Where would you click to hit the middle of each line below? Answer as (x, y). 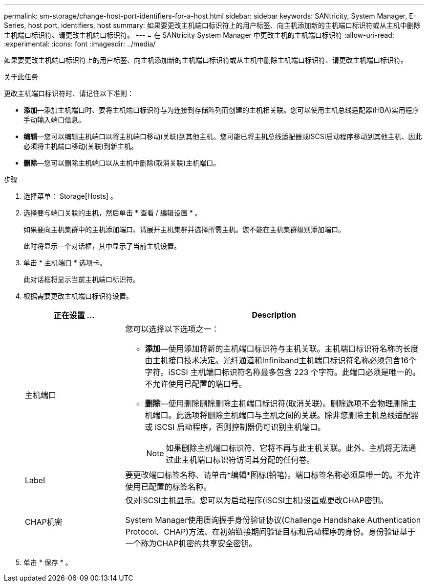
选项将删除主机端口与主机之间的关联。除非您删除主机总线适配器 (301, 415)
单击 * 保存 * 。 (48, 562)
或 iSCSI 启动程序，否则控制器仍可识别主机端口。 (235, 427)
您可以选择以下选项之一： (172, 329)
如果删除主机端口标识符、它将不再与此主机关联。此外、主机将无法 (287, 448)
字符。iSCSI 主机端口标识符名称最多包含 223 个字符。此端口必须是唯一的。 (282, 372)
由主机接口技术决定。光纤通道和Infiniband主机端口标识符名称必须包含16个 (280, 360)
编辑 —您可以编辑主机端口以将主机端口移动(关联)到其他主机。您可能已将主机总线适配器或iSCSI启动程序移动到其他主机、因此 (223, 136)
